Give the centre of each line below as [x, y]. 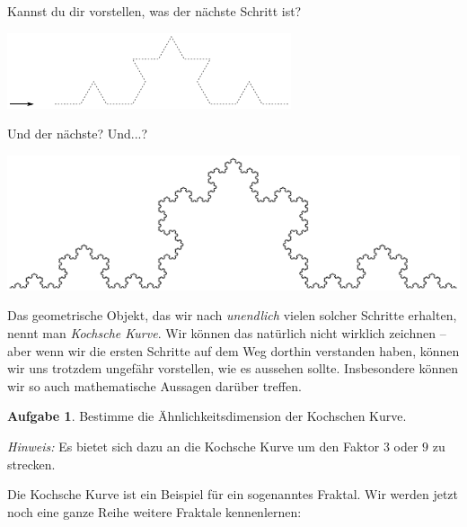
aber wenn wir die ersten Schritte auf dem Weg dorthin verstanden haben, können [233, 350]
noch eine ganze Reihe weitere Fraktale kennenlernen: [154, 511]
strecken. [31, 464]
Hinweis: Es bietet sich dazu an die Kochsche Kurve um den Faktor [194, 446]
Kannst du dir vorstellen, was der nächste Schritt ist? [154, 11]
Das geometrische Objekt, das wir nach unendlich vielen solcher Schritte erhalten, [232, 315]
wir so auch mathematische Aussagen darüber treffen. [154, 385]
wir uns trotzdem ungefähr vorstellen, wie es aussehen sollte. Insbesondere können [233, 368]
